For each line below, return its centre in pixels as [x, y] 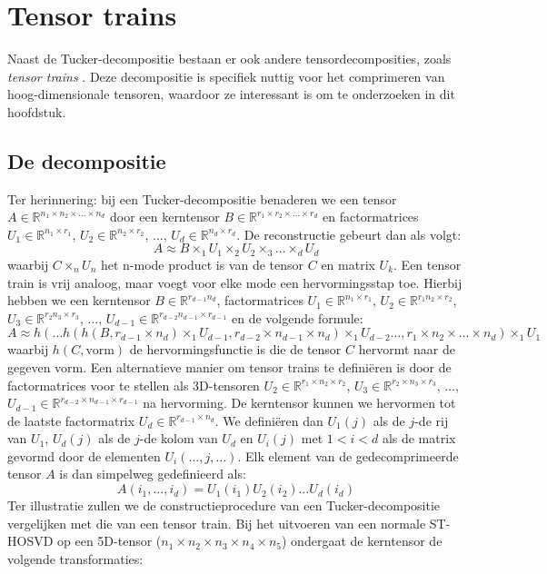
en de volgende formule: [298, 317]
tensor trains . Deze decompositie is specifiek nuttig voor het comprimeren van [226, 76]
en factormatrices [371, 217]
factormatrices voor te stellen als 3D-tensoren [134, 385]
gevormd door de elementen [84, 455]
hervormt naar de [407, 349]
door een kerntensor [164, 217]
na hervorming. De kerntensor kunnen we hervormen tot [299, 403]
